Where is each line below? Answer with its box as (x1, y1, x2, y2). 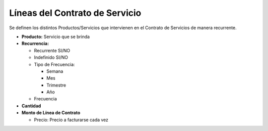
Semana (46, 68, 64, 74)
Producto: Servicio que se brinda (21, 34, 90, 40)
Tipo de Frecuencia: (34, 61, 75, 67)
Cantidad (21, 103, 41, 109)
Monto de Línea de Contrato (21, 110, 80, 116)
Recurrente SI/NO (34, 47, 70, 53)
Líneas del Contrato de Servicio (9, 7, 141, 18)
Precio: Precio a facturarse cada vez (34, 117, 109, 123)
